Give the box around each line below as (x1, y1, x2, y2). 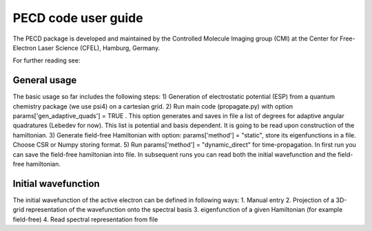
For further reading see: (12, 56, 81, 65)
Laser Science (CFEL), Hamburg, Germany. (38, 43, 161, 52)
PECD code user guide (12, 10, 144, 25)
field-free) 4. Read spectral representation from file (12, 215, 158, 223)
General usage (12, 74, 77, 86)
